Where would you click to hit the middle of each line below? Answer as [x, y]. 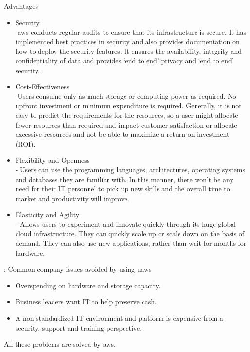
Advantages [21, 6]
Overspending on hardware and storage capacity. [88, 285]
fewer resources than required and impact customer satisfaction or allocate [126, 124]
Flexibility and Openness [53, 160]
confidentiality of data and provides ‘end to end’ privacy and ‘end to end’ [125, 60]
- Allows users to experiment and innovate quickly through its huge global [125, 224]
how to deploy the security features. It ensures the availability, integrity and [128, 51]
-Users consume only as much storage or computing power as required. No [126, 96]
